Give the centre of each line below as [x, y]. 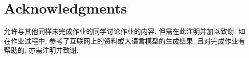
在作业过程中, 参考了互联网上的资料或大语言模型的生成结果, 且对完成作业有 [125, 40]
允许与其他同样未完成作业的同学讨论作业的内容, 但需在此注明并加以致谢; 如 [125, 31]
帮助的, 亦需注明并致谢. [41, 50]
